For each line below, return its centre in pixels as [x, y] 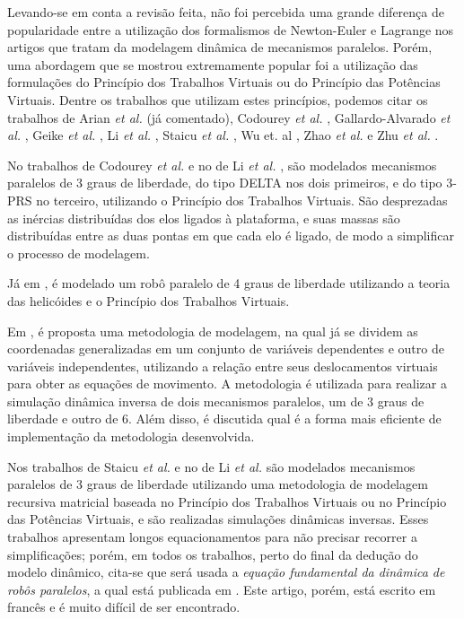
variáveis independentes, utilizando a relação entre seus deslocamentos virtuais [223, 366]
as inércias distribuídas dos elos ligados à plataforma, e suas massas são [204, 218]
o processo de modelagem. [79, 253]
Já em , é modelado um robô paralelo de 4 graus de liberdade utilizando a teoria [229, 283]
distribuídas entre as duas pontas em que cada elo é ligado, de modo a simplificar [231, 235]
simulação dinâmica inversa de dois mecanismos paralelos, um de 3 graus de [216, 401]
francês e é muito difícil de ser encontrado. [124, 607]
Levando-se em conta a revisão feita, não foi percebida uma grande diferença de [226, 12]
